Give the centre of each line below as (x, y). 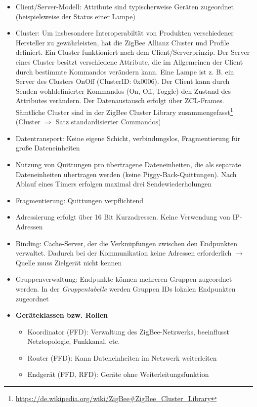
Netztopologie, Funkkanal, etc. (74, 341)
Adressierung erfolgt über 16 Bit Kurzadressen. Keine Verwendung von (123, 217)
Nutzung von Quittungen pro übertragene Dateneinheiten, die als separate (128, 164)
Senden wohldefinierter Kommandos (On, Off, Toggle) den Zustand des (123, 91)
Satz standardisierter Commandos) (108, 122)
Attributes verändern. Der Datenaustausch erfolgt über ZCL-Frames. (120, 100)
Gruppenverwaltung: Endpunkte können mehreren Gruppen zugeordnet (124, 279)
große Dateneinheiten (48, 148)
